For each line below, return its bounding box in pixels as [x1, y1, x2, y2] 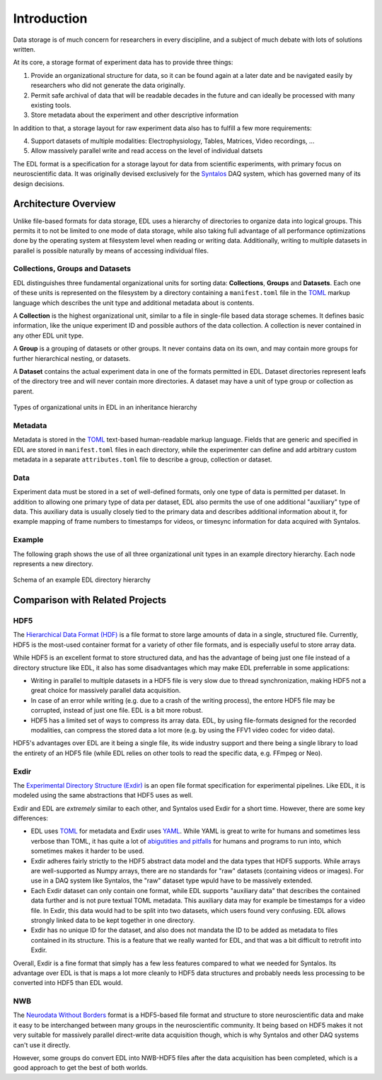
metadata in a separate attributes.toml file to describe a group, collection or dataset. [13, 455, 272, 464]
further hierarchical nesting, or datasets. [13, 354, 131, 362]
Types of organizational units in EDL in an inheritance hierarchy [13, 403, 197, 412]
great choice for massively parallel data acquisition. [30, 687, 181, 695]
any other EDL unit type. [13, 331, 84, 340]
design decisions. [13, 179, 65, 188]
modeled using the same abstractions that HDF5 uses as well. [13, 791, 194, 800]
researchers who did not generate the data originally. [30, 81, 185, 90]
